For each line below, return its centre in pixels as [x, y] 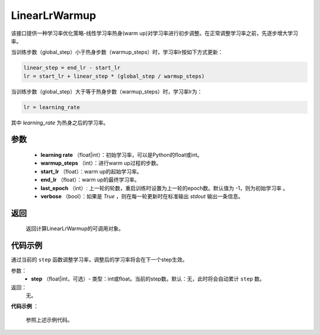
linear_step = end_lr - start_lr [72, 68]
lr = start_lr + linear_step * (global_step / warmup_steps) [114, 76]
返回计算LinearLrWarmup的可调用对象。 [75, 228]
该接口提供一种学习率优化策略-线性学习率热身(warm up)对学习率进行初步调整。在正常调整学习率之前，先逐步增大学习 [155, 33]
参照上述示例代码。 [49, 320]
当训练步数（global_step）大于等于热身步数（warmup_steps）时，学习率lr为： [107, 91]
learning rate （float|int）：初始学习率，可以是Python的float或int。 [121, 155]
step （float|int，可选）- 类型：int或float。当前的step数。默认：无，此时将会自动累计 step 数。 [148, 279]
